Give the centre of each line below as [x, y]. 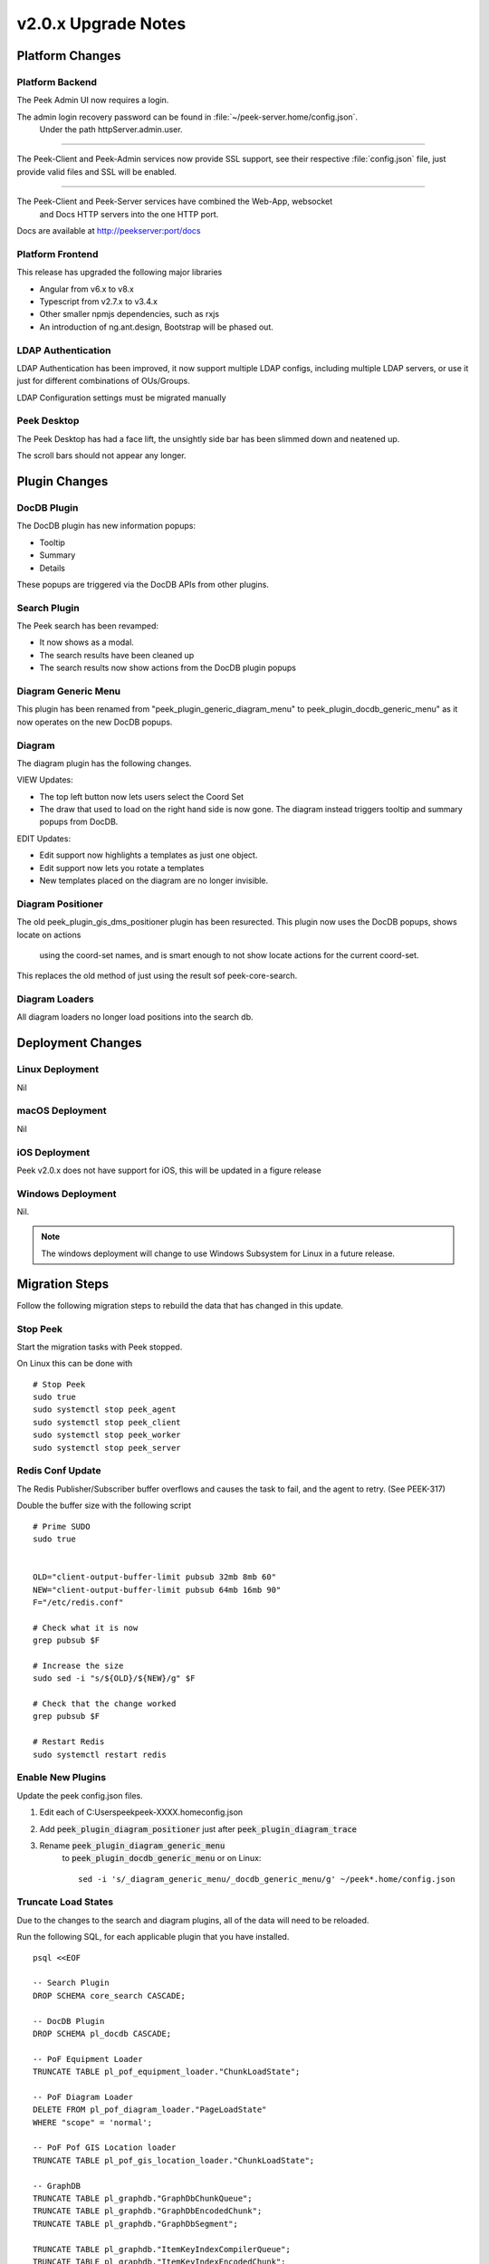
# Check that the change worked [105, 1704]
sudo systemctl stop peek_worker [107, 1435]
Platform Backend [57, 82]
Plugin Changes [62, 481]
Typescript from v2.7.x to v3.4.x [99, 301]
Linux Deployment [58, 1070]
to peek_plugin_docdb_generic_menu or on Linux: [162, 1858]
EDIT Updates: [44, 839]
